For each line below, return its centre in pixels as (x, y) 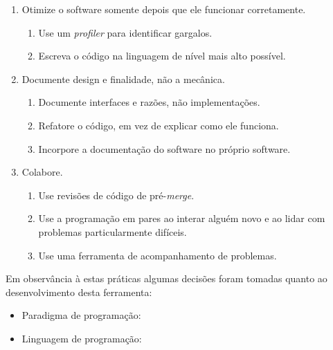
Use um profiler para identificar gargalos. (125, 32)
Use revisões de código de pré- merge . (116, 195)
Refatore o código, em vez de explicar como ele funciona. (159, 125)
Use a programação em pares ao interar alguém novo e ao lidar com (182, 218)
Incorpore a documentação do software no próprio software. (164, 148)
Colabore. (42, 172)
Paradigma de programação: (81, 315)
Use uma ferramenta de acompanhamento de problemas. (157, 255)
